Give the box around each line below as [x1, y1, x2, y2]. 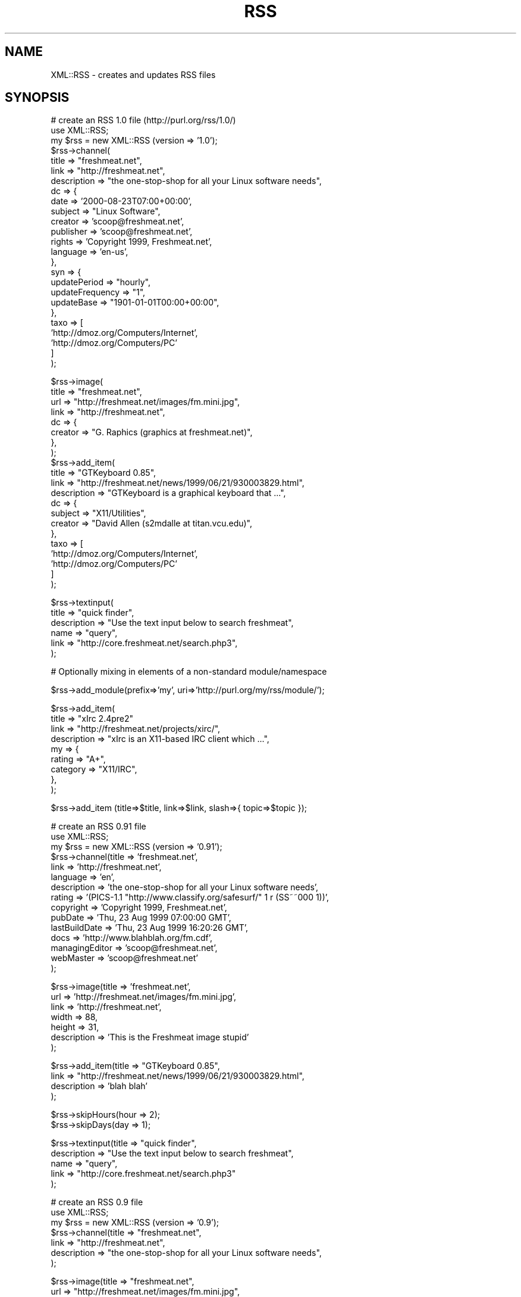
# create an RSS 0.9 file [51, 1197, 143, 1208]
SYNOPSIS [5, 90, 70, 105]
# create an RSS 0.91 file [51, 821, 146, 832]
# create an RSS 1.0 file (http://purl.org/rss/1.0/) [51, 115, 236, 126]
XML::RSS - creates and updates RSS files [51, 69, 216, 80]
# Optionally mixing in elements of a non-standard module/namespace [51, 666, 327, 677]
